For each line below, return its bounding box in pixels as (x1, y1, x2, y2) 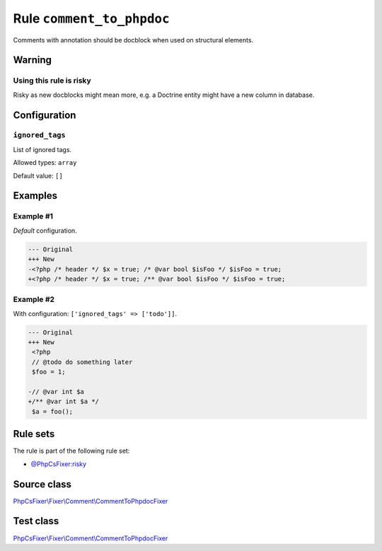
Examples (13, 190, 58, 202)
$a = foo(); (32, 407, 74, 415)
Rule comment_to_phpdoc (13, 11, 170, 26)
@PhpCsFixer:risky (30, 460, 87, 468)
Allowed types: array (13, 158, 77, 167)
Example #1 (13, 211, 53, 221)
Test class (13, 515, 59, 527)
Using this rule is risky (13, 76, 91, 86)
